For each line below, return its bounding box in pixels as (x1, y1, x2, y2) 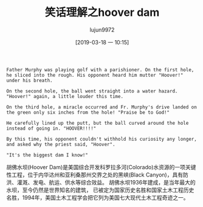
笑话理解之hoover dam (44, 5, 160, 19)
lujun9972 (89, 26, 115, 33)
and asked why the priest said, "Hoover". (6, 141, 115, 147)
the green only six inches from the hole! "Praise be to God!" (6, 109, 170, 116)
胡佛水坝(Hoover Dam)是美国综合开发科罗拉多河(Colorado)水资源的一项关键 (6, 163, 196, 170)
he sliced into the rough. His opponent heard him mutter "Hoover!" (6, 72, 184, 78)
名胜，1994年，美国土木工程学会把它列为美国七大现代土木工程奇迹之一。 (6, 194, 190, 201)
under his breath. (6, 77, 53, 83)
